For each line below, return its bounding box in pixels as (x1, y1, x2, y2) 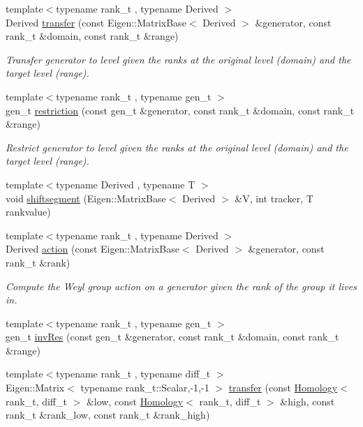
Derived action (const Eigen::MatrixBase (6, 241, 179, 256)
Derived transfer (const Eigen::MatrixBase (6, 15, 186, 29)
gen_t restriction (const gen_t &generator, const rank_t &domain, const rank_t (6, 103, 355, 117)
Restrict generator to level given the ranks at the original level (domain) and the (6, 140, 348, 154)
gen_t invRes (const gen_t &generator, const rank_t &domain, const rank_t (6, 329, 339, 344)
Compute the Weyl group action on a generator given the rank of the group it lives (6, 278, 357, 293)
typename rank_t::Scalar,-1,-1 (80, 380, 209, 395)
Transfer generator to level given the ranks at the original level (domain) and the (6, 52, 351, 66)
